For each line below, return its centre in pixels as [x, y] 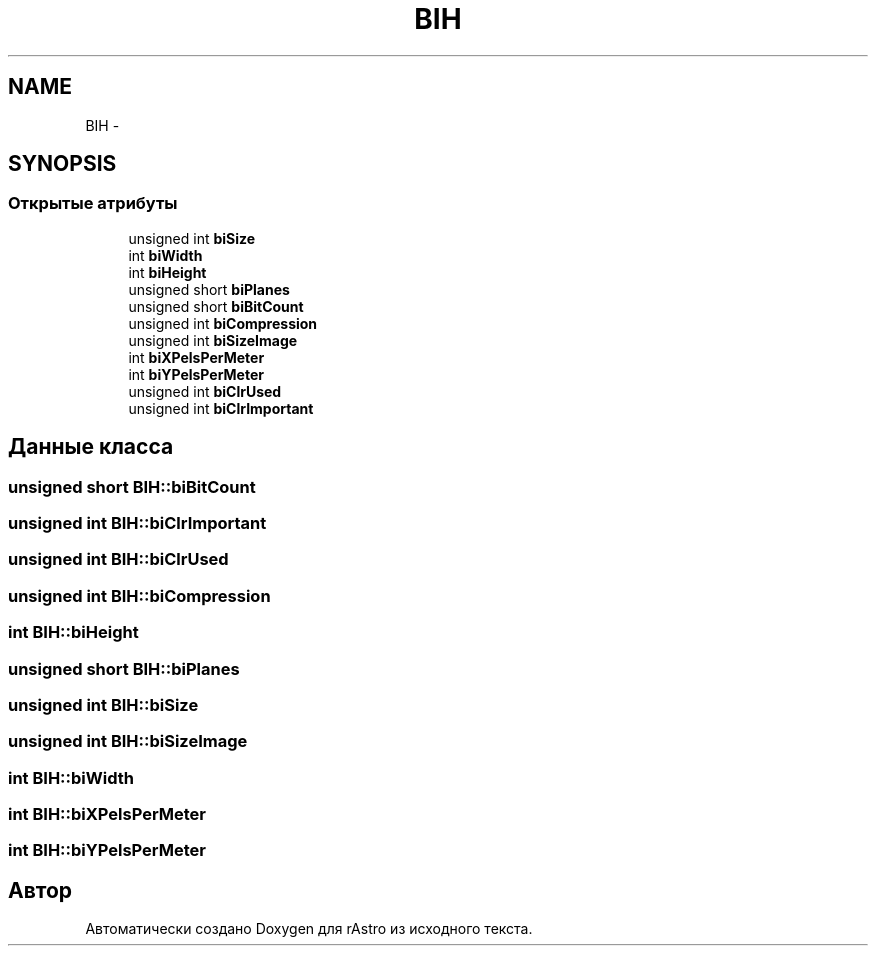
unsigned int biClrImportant [221, 408]
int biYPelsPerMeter [196, 374]
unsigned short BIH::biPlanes [124, 668]
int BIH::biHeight [73, 632]
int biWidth [165, 255]
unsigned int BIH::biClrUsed [118, 559]
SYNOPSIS [62, 164]
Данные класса [91, 447]
